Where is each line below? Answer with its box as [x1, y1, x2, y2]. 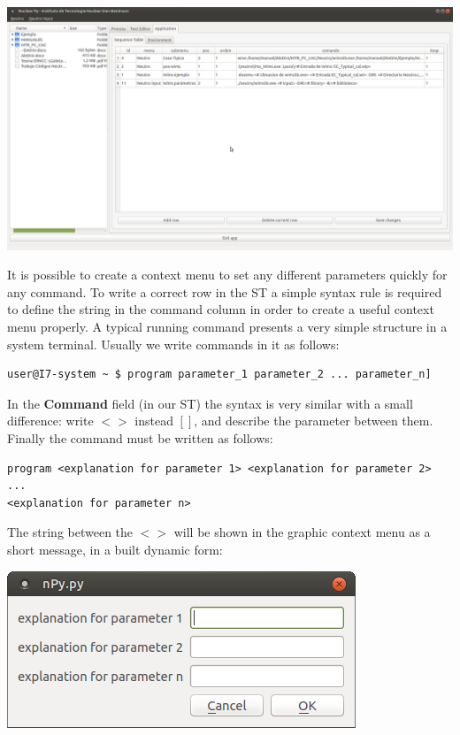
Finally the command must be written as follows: [7, 428, 273, 447]
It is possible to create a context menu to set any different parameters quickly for [7, 265, 448, 284]
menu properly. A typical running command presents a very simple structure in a [7, 318, 448, 336]
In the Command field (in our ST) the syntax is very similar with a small [7, 394, 413, 412]
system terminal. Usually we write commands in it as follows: [7, 334, 340, 353]
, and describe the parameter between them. [194, 411, 433, 430]
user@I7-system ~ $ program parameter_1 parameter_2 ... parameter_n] [7, 368, 432, 381]
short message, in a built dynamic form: [7, 540, 223, 558]
